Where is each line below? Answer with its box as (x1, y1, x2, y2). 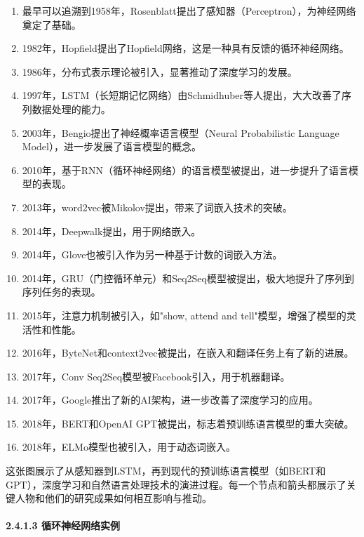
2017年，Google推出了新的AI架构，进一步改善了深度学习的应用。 (22, 392, 318, 407)
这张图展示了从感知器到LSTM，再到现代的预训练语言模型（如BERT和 (6, 463, 326, 478)
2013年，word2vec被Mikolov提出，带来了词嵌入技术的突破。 (22, 199, 292, 214)
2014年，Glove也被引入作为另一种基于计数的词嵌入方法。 (22, 247, 283, 262)
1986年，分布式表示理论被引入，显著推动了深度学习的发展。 (22, 64, 297, 79)
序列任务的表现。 (22, 284, 101, 299)
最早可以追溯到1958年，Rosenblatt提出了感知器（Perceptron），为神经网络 (22, 4, 356, 18)
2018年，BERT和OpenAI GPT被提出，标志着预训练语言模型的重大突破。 (22, 416, 354, 430)
